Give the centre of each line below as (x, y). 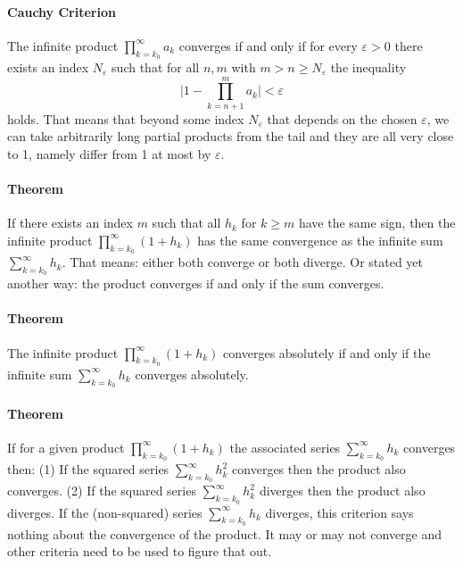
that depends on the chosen (342, 118)
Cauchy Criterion (62, 11)
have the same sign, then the (377, 223)
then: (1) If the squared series (88, 469)
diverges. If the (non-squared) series (105, 512)
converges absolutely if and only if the (327, 352)
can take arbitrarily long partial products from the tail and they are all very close (231, 136)
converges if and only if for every (268, 45)
